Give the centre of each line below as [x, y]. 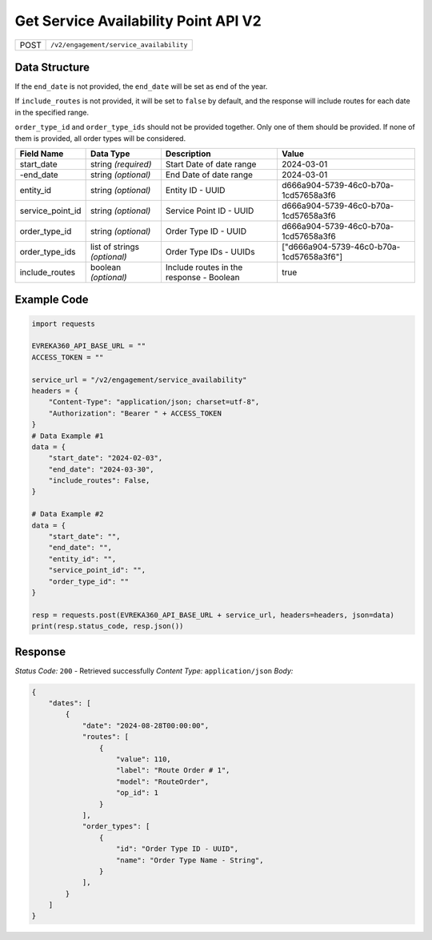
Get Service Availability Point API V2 [138, 21]
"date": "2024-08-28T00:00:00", [146, 725]
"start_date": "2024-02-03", [106, 458]
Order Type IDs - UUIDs [210, 252]
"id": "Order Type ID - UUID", [178, 849]
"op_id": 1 [138, 793]
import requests [64, 323]
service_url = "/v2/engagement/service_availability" [139, 380]
